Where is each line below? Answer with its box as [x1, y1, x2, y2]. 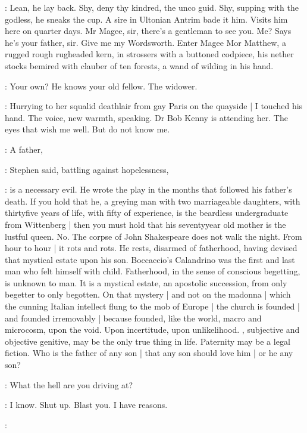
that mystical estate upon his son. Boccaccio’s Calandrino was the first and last [5, 253, 295, 265]
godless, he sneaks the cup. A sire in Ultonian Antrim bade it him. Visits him [5, 13, 288, 25]
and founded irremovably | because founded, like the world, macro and [5, 311, 262, 324]
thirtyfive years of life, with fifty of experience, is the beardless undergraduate [5, 206, 289, 219]
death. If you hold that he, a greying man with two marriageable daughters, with [5, 194, 300, 207]
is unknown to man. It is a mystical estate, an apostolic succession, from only [5, 276, 287, 289]
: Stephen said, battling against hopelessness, [5, 163, 169, 175]
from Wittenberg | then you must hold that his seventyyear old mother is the [5, 218, 286, 230]
